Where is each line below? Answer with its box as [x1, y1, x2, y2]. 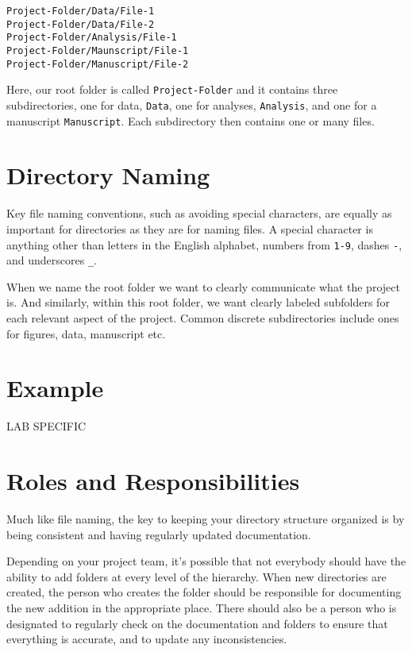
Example [6, 372, 104, 404]
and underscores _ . [6, 252, 97, 268]
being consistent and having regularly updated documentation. [6, 526, 311, 542]
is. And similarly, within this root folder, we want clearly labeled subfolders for [6, 294, 390, 311]
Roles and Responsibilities [6, 465, 300, 497]
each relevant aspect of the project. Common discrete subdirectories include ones [6, 310, 399, 326]
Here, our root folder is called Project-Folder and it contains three [6, 81, 338, 98]
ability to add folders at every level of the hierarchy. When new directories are [6, 568, 387, 584]
